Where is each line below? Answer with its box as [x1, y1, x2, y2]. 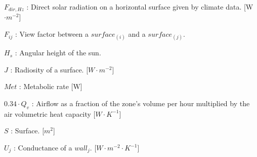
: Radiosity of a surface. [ [10, 64, 89, 74]
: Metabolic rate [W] [19, 81, 82, 92]
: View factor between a [15, 29, 89, 39]
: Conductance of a [14, 142, 72, 152]
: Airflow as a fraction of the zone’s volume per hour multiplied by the [31, 98, 250, 109]
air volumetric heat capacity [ [4, 108, 96, 119]
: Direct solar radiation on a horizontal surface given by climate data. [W [26, 2, 253, 12]
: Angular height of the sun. [15, 47, 101, 58]
